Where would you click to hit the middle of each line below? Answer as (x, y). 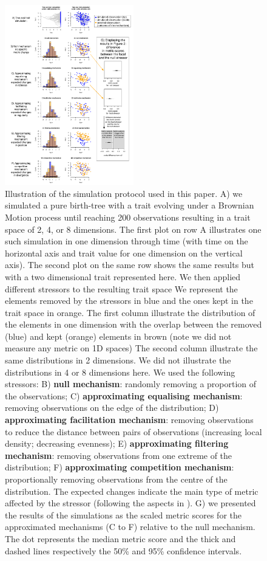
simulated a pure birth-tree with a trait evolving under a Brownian (130, 205)
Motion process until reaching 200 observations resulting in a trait (128, 217)
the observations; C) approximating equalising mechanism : (124, 395)
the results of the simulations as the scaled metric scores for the (123, 515)
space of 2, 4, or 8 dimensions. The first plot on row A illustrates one (133, 229)
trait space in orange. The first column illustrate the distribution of (130, 312)
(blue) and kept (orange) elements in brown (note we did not (118, 336)
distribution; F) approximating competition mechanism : (120, 467)
